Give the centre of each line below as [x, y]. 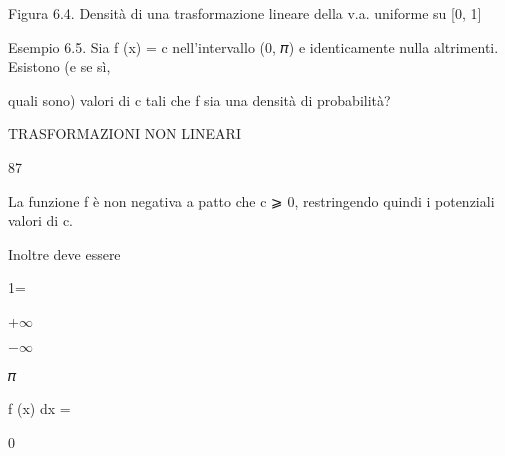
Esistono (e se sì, [59, 66]
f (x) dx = [39, 408]
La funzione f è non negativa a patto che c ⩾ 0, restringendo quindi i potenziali [251, 200]
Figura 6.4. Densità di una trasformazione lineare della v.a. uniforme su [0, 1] [245, 13]
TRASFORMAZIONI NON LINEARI [124, 133]
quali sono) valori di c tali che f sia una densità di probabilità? [199, 99]
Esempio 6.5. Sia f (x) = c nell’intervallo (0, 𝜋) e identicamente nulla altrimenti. [253, 46]
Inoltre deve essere [64, 253]
